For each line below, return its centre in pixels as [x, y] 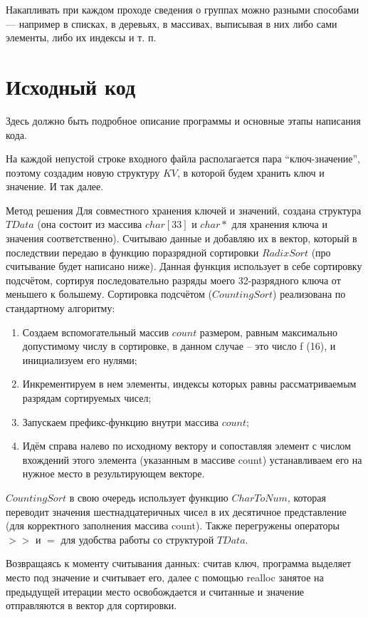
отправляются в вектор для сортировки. [91, 605]
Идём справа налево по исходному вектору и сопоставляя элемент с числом [186, 446]
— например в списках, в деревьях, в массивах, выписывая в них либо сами [172, 23]
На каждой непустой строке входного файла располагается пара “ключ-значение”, [183, 159]
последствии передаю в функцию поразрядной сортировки [132, 252]
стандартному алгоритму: [61, 308]
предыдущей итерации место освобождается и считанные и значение [155, 591]
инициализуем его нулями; [80, 359]
